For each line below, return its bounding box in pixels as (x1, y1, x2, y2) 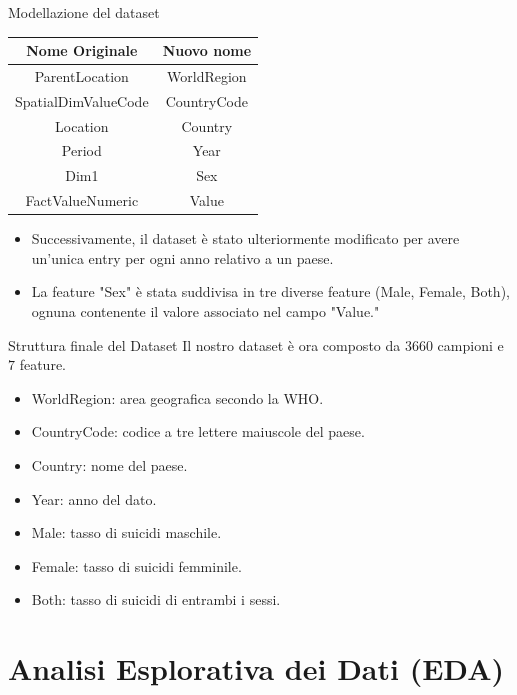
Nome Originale (26, 40, 138, 61)
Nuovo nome (162, 40, 252, 61)
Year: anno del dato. (31, 488, 157, 509)
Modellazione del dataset (8, 2, 160, 22)
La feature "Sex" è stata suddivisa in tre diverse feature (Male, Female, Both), (31, 281, 510, 302)
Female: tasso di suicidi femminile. (31, 555, 242, 576)
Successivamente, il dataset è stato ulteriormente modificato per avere (31, 228, 460, 249)
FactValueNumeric (25, 190, 139, 211)
